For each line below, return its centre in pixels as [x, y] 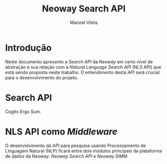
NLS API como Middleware [61, 131]
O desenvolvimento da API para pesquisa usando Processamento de [76, 146]
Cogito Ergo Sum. [23, 111]
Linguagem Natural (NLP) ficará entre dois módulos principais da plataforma [83, 151]
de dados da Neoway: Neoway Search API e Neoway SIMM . [67, 156]
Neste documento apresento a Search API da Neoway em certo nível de [79, 62]
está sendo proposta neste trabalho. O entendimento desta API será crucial [83, 72]
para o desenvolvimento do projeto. [42, 77]
